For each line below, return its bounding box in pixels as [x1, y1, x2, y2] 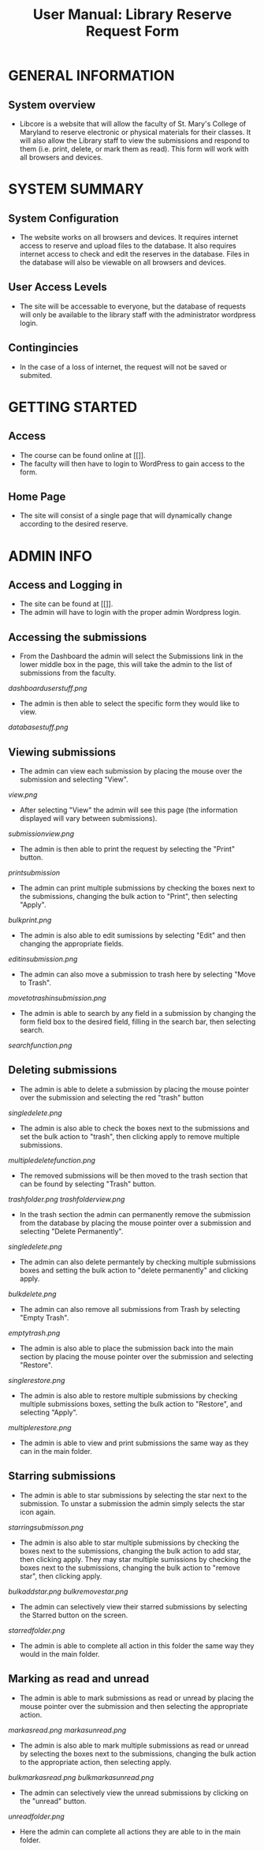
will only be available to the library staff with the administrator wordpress [19, 309, 256, 319]
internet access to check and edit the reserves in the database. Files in [19, 249, 250, 258]
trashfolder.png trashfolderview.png [8, 1194, 125, 1204]
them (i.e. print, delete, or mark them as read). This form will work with [19, 144, 249, 153]
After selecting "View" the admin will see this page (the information [19, 805, 238, 815]
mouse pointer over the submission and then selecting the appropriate [19, 1701, 248, 1710]
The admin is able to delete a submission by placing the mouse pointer [19, 1084, 250, 1094]
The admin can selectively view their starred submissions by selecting [19, 1602, 248, 1611]
